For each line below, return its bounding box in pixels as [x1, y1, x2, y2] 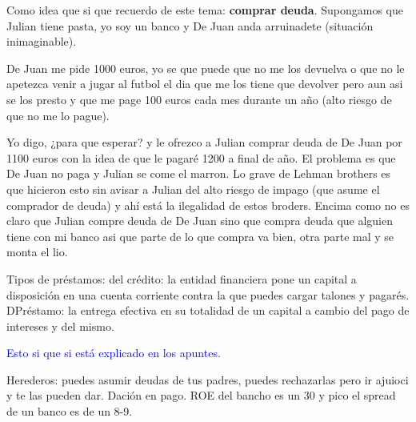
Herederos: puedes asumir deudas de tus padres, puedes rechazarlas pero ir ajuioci [6, 371, 409, 388]
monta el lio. [6, 243, 68, 260]
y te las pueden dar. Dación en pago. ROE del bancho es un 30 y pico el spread [6, 387, 396, 404]
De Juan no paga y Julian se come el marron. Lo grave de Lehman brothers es [6, 165, 391, 182]
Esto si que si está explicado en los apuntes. [6, 344, 221, 361]
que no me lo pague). [6, 107, 110, 123]
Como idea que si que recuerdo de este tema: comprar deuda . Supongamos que [6, 2, 404, 18]
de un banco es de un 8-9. [6, 403, 133, 420]
